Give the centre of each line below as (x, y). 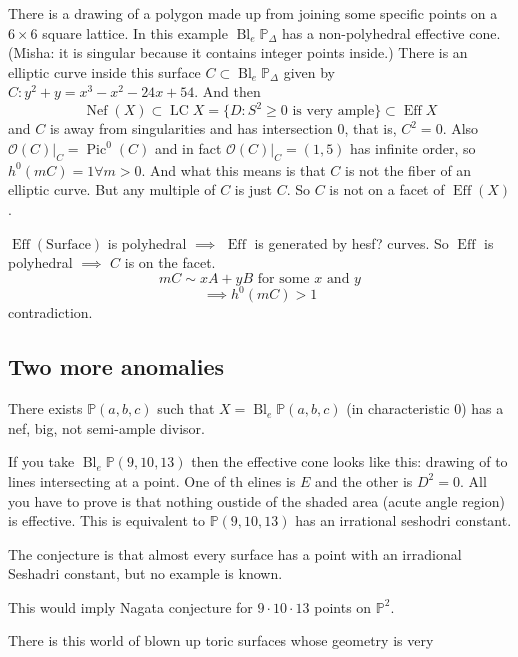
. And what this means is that (233, 169)
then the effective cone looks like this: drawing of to (349, 461)
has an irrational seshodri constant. (403, 520)
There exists (45, 408)
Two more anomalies (116, 366)
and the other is (364, 480)
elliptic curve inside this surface (104, 71)
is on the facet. (170, 262)
